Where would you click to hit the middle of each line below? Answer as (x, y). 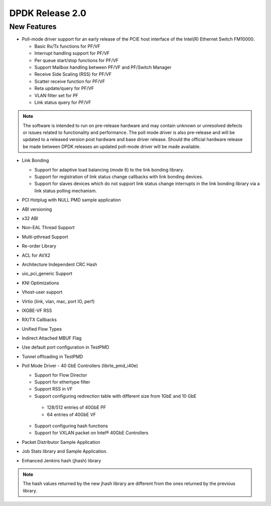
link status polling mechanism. (66, 191)
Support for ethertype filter (62, 382)
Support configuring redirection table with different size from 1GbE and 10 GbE (115, 396)
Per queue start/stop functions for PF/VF (77, 60)
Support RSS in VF (53, 389)
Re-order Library (39, 246)
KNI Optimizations (41, 283)
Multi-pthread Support (45, 237)
